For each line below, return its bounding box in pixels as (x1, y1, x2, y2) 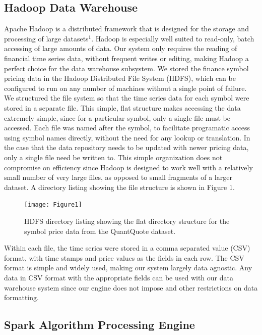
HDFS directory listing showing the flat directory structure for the (24, 215, 230, 226)
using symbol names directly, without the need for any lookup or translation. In (4, 132, 250, 142)
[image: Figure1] (24, 201, 82, 209)
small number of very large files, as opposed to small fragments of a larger (4, 172, 232, 182)
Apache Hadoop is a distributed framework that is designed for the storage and (4, 23, 249, 34)
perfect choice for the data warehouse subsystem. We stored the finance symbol (4, 63, 249, 73)
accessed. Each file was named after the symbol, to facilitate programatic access (4, 122, 250, 133)
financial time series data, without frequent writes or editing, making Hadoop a (4, 53, 249, 63)
